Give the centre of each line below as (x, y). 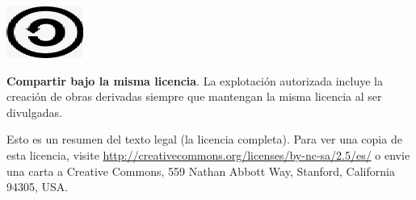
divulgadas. (34, 112)
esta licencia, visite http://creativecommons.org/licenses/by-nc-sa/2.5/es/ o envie (208, 154)
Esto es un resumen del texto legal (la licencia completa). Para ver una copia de (204, 139)
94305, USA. (38, 187)
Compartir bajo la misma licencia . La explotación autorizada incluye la (195, 80)
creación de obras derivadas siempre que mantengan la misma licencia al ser (194, 96)
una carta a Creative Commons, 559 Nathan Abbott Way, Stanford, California (201, 171)
